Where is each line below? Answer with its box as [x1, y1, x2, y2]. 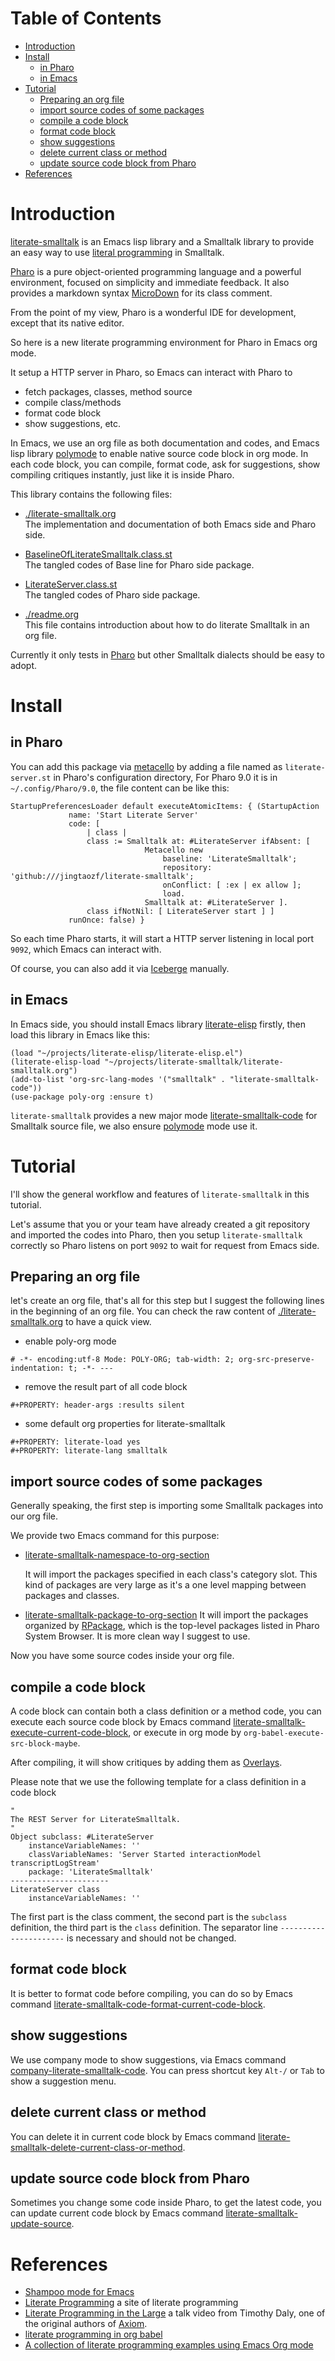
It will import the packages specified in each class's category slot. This [24, 1568, 318, 1581]
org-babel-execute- [243, 1728, 325, 1739]
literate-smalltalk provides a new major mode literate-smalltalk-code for [10, 1109, 318, 1121]
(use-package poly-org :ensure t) [10, 1092, 155, 1102]
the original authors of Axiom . [24, 2318, 148, 2330]
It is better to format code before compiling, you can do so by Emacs [10, 1987, 293, 1999]
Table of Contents [10, 7, 162, 30]
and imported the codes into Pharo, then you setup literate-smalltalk [10, 1228, 303, 1241]
